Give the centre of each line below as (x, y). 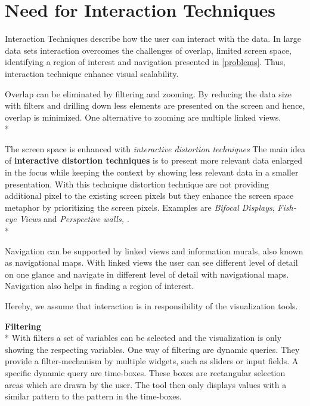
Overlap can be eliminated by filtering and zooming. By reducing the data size (148, 93)
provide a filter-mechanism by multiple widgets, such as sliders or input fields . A (152, 361)
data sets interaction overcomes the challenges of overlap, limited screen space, (148, 50)
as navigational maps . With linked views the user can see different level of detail (151, 262)
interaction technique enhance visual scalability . (92, 73)
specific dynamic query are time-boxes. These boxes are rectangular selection (145, 372)
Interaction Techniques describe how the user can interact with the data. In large (153, 39)
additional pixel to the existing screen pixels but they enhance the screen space (149, 196)
